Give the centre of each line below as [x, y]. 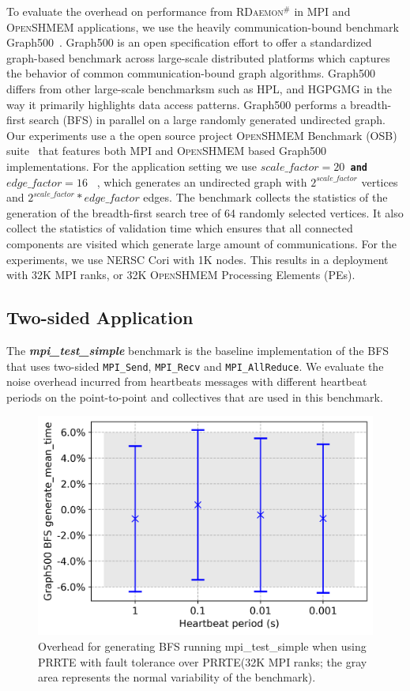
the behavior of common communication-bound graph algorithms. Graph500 [191, 73]
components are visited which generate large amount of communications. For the [202, 244]
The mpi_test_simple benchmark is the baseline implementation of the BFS [198, 351]
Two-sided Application [100, 317]
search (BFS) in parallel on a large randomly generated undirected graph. [207, 120]
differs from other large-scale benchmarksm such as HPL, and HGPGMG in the [199, 88]
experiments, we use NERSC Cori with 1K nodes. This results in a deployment [197, 259]
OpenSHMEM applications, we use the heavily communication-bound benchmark [203, 26]
